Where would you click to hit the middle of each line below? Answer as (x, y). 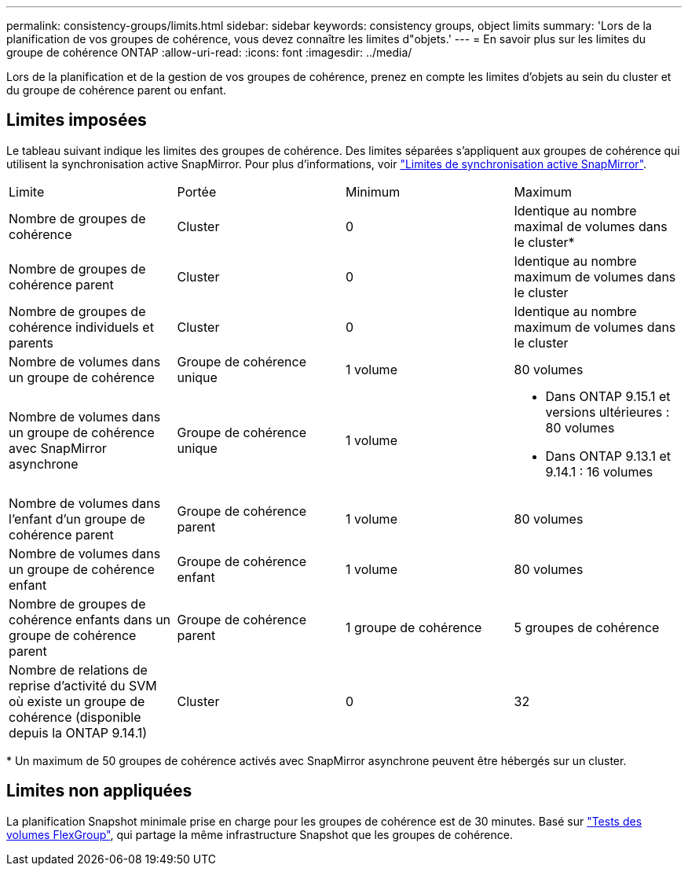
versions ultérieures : (607, 412)
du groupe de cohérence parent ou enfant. (117, 90)
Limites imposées (77, 120)
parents (31, 342)
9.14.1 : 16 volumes (599, 471)
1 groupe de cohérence (414, 627)
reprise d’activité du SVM (83, 685)
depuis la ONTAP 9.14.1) (78, 732)
